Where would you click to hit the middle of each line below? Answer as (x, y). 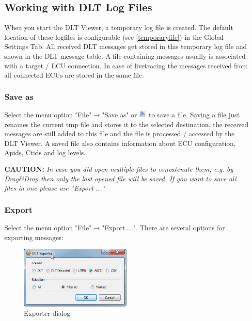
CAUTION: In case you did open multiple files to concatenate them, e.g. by (119, 169)
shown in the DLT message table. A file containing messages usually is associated (125, 56)
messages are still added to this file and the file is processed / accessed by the (119, 134)
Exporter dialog (47, 313)
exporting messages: (34, 237)
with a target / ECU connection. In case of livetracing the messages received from (126, 65)
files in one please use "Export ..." (55, 188)
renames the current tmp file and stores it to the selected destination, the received (126, 124)
